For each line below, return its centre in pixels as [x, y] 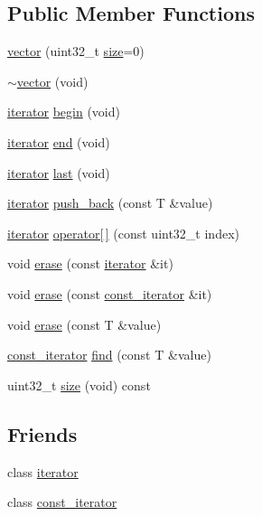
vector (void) [52, 81]
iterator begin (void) [64, 112]
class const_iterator [62, 502]
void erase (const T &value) [84, 324]
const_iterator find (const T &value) [109, 355]
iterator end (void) [59, 141]
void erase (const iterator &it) [90, 263]
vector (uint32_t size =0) [76, 51]
